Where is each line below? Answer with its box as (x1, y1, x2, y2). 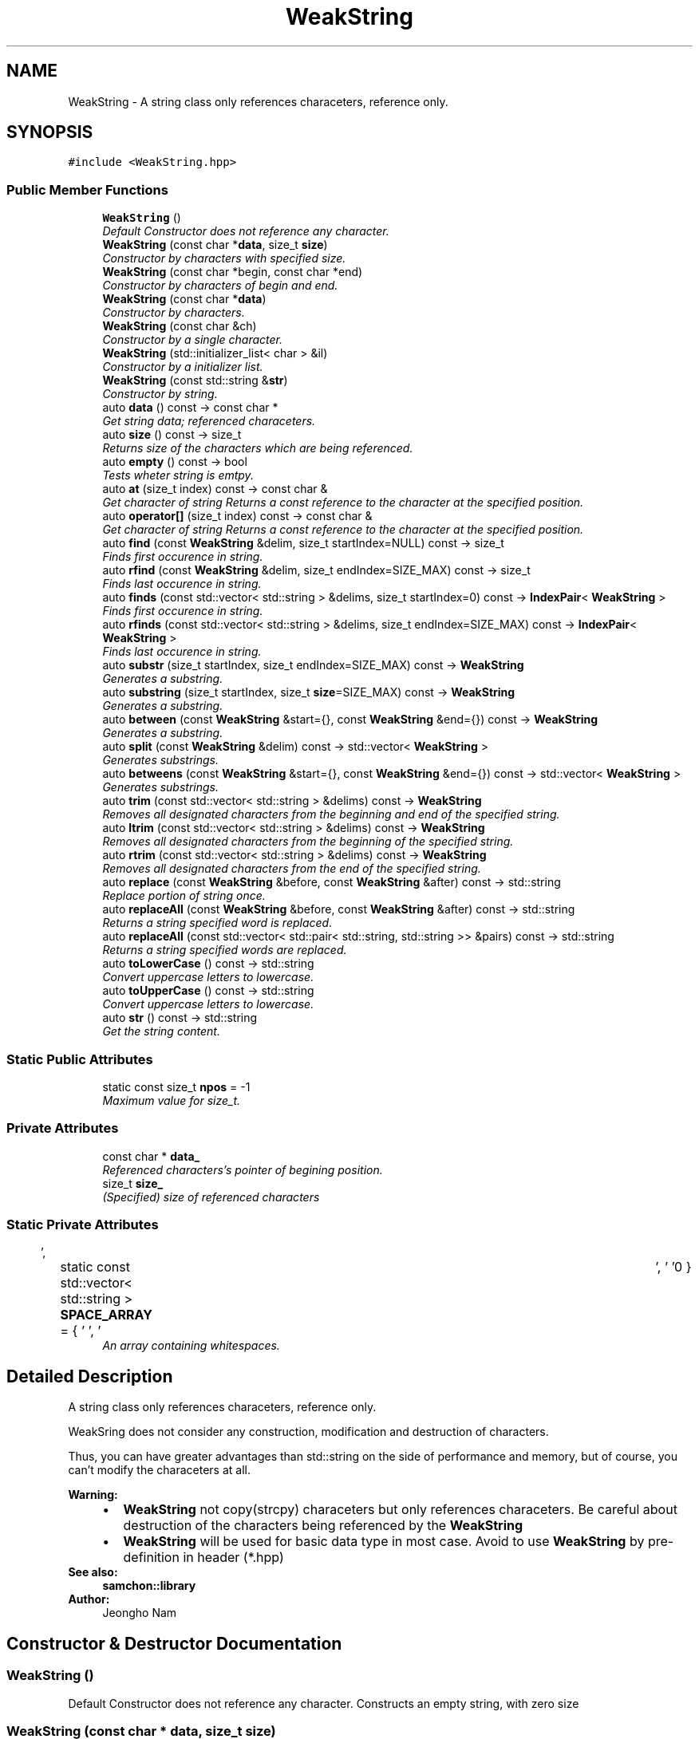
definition (123, 1549, 180, 1566)
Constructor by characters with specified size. (102, 251, 346, 266)
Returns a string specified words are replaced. (102, 943, 347, 957)
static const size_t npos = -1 (102, 1079, 251, 1094)
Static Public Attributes (6, 1051, 153, 1067)
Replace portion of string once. (102, 889, 266, 903)
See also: (68, 1565, 118, 1579)
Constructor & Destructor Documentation (6, 1633, 342, 1654)
